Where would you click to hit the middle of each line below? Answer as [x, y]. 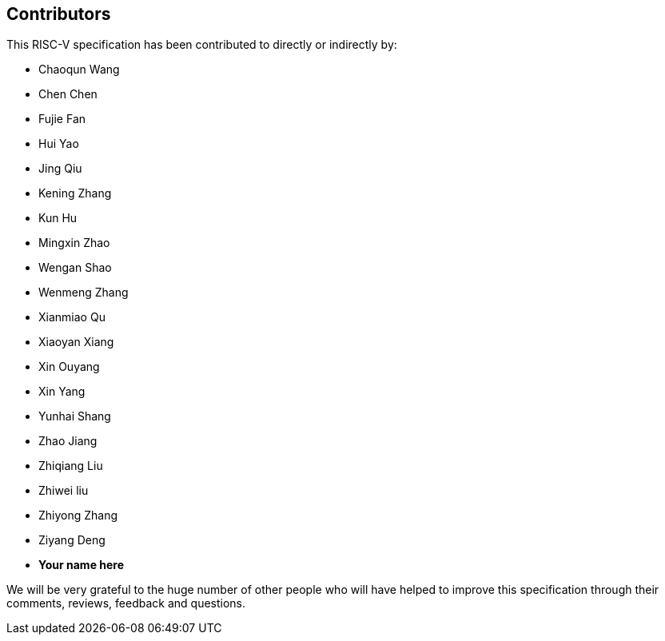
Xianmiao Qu [72, 317]
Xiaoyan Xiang [76, 342]
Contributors [59, 14]
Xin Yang [62, 392]
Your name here [82, 565]
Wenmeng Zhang [84, 293]
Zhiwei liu [64, 491]
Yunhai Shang [75, 416]
